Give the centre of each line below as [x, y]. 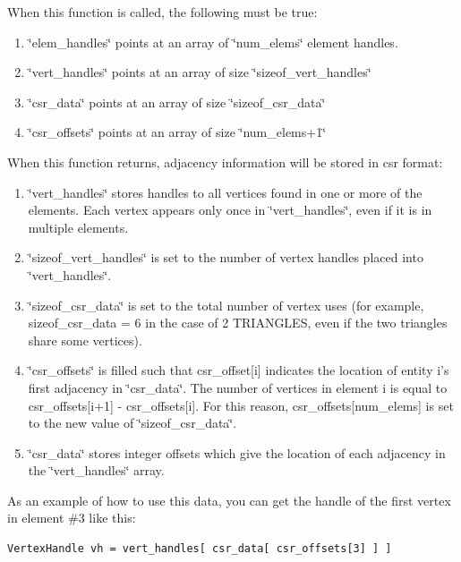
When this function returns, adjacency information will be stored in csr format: [225, 162]
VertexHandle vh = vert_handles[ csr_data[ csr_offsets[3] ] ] [200, 549]
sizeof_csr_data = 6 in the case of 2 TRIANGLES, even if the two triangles [238, 323]
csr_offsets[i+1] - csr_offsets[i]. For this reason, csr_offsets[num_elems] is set [241, 405]
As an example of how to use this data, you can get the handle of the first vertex [229, 500]
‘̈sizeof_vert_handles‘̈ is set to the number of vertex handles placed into [226, 257]
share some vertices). [85, 340]
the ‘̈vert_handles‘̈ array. [96, 470]
